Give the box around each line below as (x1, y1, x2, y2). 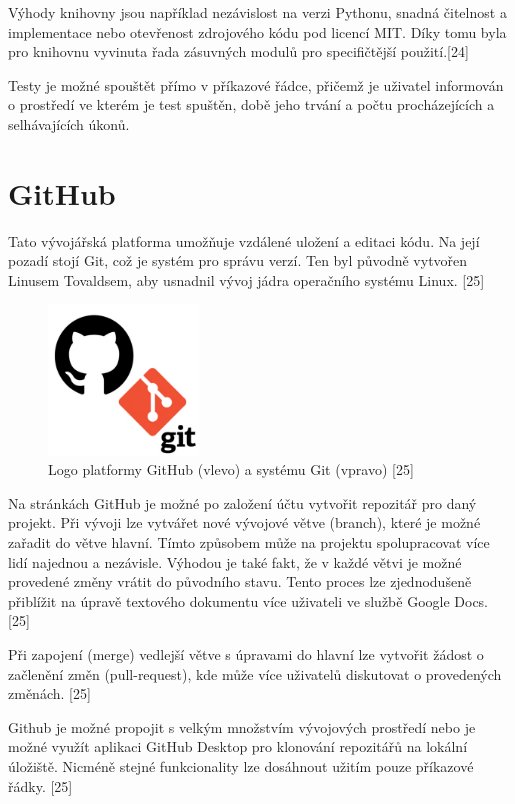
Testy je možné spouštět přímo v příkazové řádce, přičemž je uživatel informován (8, 74, 504, 95)
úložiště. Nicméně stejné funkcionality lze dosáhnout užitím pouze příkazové (8, 755, 474, 776)
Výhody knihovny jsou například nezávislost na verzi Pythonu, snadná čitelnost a (8, 2, 507, 22)
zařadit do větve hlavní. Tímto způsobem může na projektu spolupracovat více (8, 532, 490, 553)
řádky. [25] (8, 775, 73, 796)
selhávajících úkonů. (8, 113, 130, 134)
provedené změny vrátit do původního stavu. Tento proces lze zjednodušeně (8, 571, 472, 592)
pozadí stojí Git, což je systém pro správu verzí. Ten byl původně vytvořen (8, 250, 468, 271)
